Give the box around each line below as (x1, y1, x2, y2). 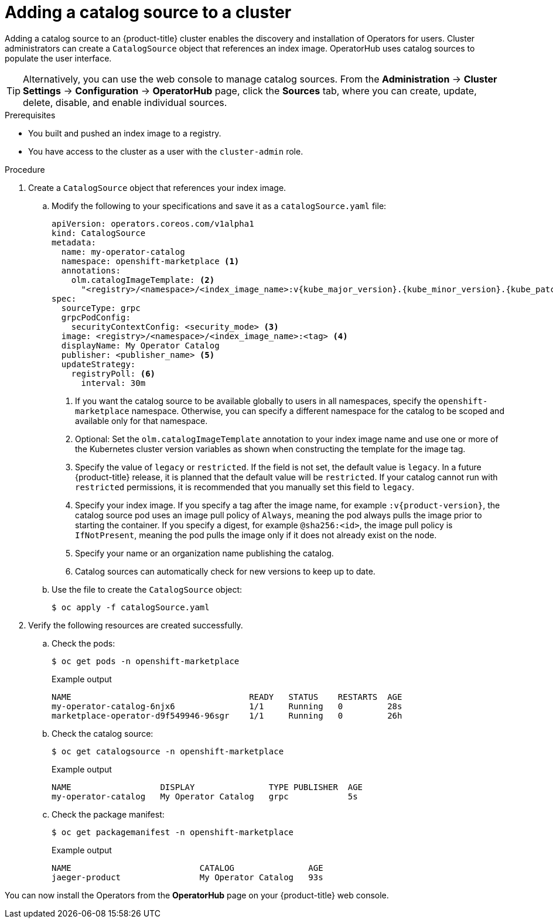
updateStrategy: (61, 359, 136, 369)
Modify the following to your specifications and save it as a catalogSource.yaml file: (52, 200, 387, 211)
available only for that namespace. (75, 415, 208, 426)
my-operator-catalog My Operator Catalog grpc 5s (52, 791, 358, 801)
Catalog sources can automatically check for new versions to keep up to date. (75, 566, 376, 576)
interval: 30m (81, 378, 146, 388)
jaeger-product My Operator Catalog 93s (52, 872, 323, 882)
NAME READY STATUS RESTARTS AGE (52, 692, 402, 702)
